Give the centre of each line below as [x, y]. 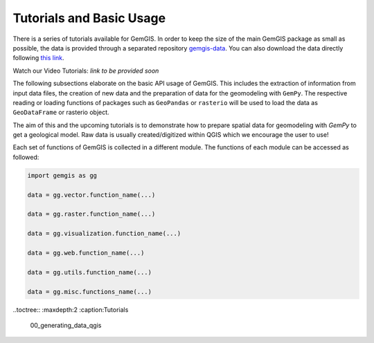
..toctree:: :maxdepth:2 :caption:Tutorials [71, 309]
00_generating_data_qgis [66, 325]
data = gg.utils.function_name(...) [90, 272]
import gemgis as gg [62, 175]
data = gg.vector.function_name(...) [91, 195]
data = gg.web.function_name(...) [86, 253]
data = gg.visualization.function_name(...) [104, 234]
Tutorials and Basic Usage [89, 18]
